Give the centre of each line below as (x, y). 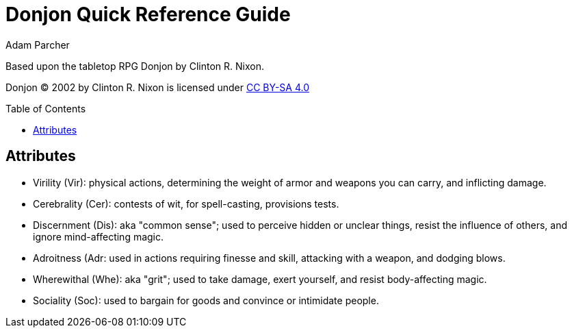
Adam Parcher (38, 45)
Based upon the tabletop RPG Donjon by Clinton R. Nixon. (135, 66)
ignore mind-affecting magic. (99, 236)
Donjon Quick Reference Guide (148, 14)
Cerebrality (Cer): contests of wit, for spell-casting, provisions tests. (186, 203)
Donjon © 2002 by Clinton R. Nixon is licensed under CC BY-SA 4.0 (157, 87)
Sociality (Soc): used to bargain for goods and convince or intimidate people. (206, 300)
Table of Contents (46, 108)
